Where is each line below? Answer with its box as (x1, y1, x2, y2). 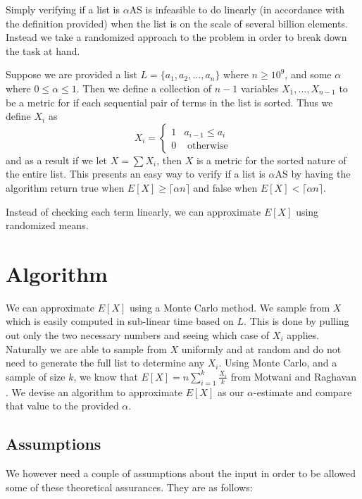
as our (217, 384, 244, 399)
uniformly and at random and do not (181, 341, 342, 356)
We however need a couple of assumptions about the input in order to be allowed (6, 466, 356, 480)
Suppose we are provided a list (6, 67, 137, 82)
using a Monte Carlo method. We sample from (129, 300, 330, 314)
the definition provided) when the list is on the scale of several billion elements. (6, 16, 348, 30)
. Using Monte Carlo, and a (218, 355, 337, 370)
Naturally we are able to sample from (6, 341, 167, 356)
